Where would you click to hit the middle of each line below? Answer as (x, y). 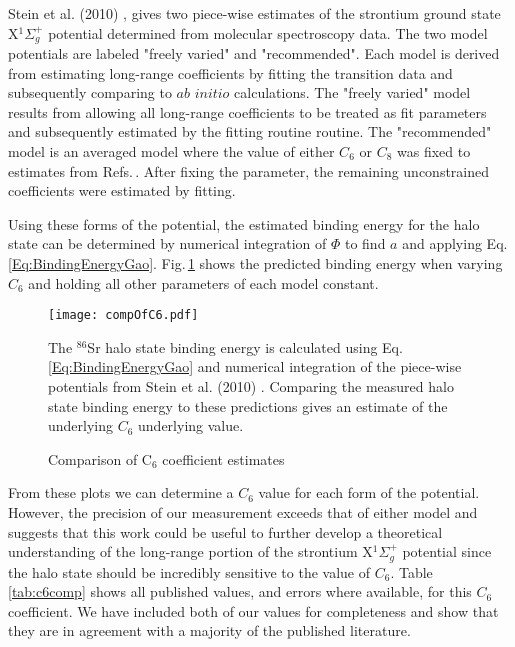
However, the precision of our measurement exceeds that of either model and (243, 511)
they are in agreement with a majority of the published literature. (209, 630)
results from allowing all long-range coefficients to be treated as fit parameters (247, 111)
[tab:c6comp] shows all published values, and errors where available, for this (240, 591)
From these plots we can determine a (121, 492)
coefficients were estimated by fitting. (122, 190)
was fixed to (433, 151)
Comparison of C (100, 458)
